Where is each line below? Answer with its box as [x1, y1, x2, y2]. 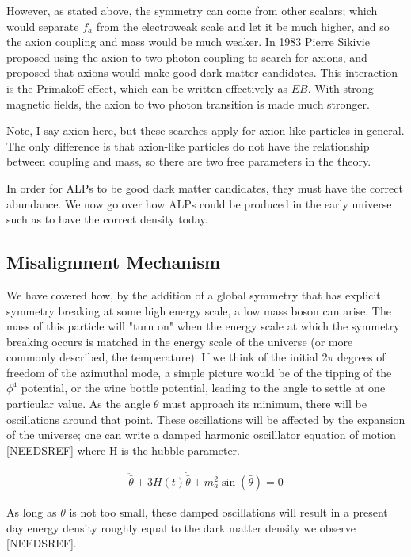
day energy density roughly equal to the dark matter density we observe [6, 519, 356, 536]
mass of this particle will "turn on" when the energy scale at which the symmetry [6, 318, 400, 334]
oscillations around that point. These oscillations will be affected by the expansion [6, 410, 405, 427]
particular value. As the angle [6, 395, 150, 412]
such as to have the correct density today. [6, 211, 208, 227]
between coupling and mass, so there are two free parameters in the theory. [6, 153, 371, 170]
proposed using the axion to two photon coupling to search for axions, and [6, 48, 367, 65]
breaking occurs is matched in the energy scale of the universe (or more [6, 333, 353, 349]
